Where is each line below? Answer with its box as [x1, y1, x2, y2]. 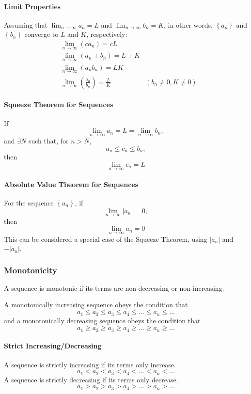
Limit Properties [4, 1, 61, 11]
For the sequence [4, 198, 54, 208]
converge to [24, 29, 59, 39]
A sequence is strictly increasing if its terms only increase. [4, 359, 176, 369]
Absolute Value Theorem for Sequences [4, 179, 139, 189]
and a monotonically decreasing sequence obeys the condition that [4, 315, 201, 325]
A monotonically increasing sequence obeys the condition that [4, 299, 188, 309]
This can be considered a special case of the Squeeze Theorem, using [4, 234, 207, 244]
